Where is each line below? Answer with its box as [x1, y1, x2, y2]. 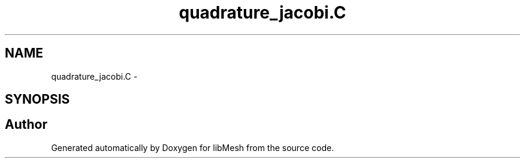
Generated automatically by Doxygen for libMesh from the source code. [51, 142, 334, 153]
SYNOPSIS [5, 92, 70, 107]
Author [5, 117, 47, 132]
